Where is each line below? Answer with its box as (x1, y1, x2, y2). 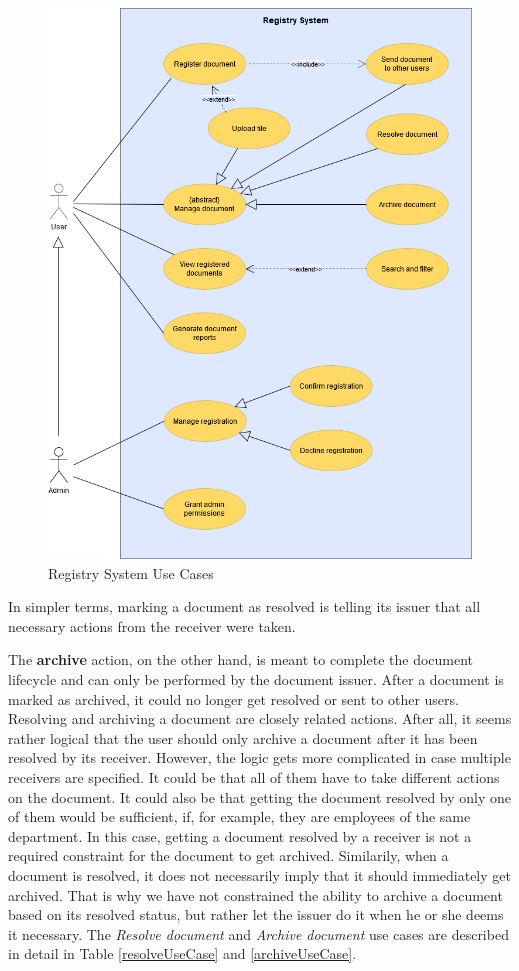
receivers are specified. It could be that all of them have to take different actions (8, 767, 500, 788)
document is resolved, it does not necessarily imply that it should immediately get (8, 864, 511, 885)
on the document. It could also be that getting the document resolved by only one (8, 786, 512, 807)
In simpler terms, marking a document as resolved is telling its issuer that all (8, 596, 481, 617)
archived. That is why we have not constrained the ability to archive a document (8, 884, 503, 905)
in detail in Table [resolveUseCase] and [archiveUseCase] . (8, 943, 357, 964)
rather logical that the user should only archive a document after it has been (8, 727, 478, 748)
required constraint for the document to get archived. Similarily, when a (8, 845, 449, 866)
